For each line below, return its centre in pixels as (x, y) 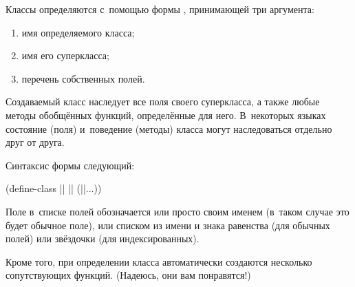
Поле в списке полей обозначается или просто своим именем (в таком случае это (177, 211)
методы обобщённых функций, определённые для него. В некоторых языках (166, 115)
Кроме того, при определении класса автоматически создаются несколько (159, 261)
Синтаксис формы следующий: (70, 165)
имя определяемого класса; (78, 32)
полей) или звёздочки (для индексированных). (103, 238)
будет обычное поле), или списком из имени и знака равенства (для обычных (168, 225)
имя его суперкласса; (65, 55)
